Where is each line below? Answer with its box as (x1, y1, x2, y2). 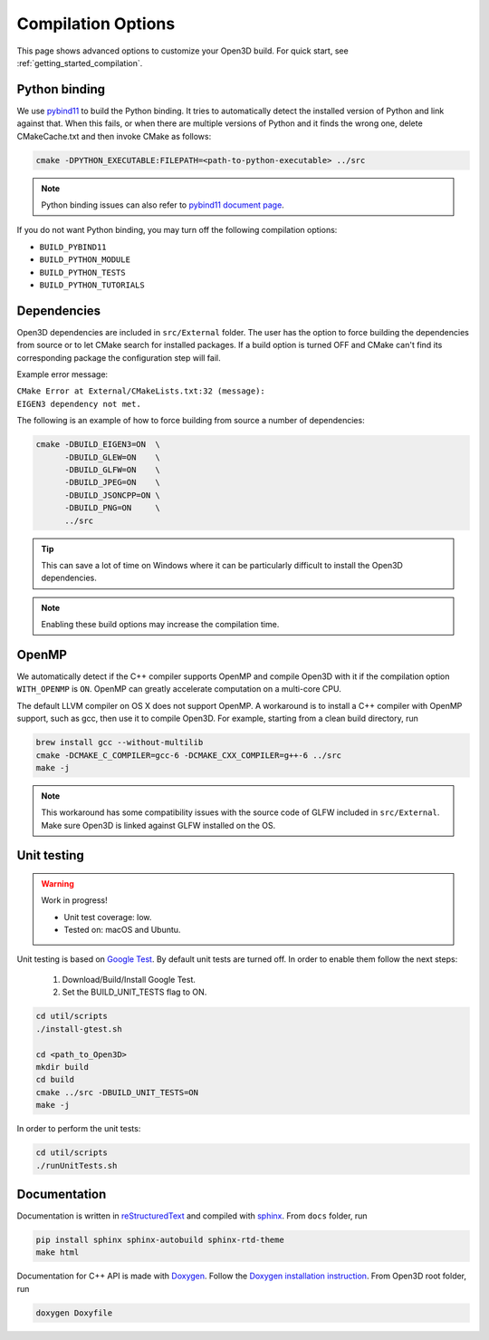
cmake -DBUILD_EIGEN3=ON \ (35, 440, 160, 450)
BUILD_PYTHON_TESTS (39, 267, 126, 277)
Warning (41, 879, 74, 889)
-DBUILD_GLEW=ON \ (64, 452, 160, 462)
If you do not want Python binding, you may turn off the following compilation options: (16, 225, 338, 236)
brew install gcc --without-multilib (35, 737, 204, 748)
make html (35, 1248, 80, 1257)
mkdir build (35, 1062, 90, 1072)
